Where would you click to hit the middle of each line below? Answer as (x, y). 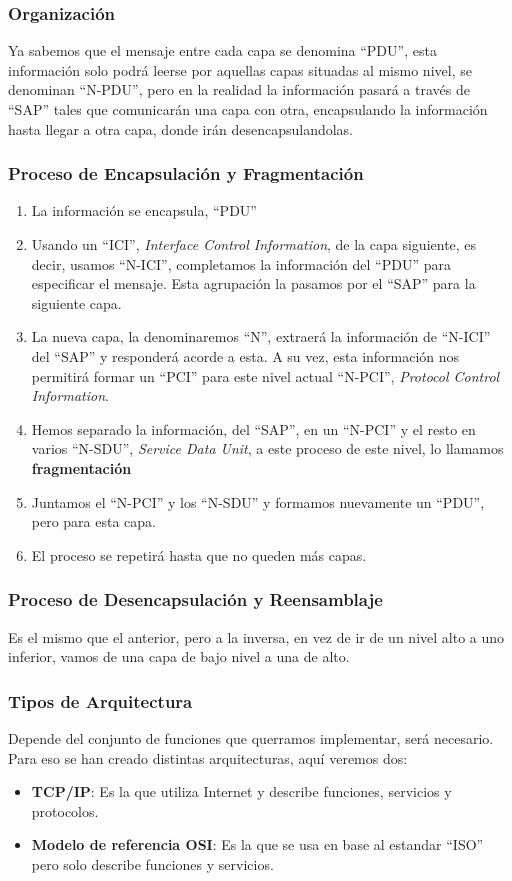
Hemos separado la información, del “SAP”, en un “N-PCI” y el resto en (253, 428)
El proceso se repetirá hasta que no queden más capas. (199, 554)
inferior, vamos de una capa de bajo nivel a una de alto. (179, 656)
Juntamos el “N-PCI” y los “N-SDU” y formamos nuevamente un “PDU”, (258, 501)
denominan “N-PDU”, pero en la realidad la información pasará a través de (239, 89)
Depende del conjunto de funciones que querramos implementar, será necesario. (251, 737)
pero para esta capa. (94, 521)
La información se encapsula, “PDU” (144, 210)
